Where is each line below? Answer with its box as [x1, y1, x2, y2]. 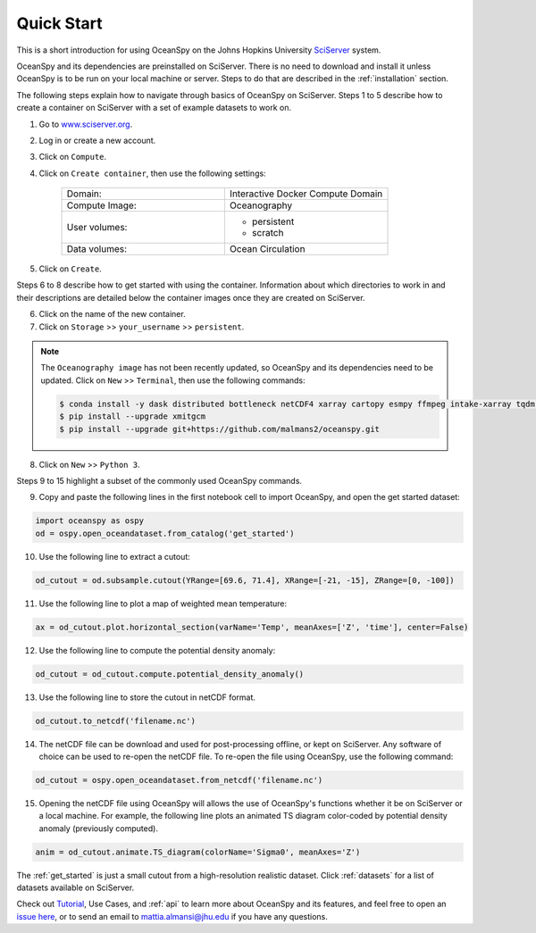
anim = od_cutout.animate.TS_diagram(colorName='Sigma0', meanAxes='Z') [35, 846, 361, 857]
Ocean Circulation [229, 243, 306, 255]
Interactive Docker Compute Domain [229, 187, 383, 200]
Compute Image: [66, 199, 138, 212]
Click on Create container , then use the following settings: [38, 168, 267, 179]
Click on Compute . [38, 152, 107, 162]
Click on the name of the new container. [38, 309, 187, 320]
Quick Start [16, 13, 103, 33]
